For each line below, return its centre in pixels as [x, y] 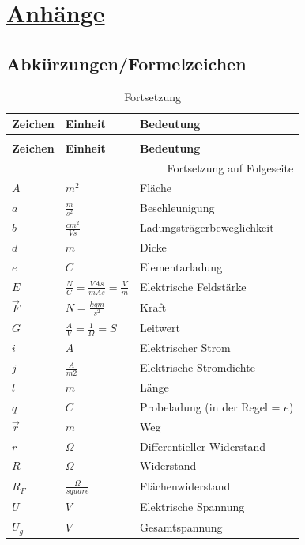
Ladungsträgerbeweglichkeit [207, 227]
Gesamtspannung [181, 526]
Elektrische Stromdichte [198, 367]
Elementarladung [181, 267]
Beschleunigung [177, 208]
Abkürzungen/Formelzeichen [126, 63]
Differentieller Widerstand [203, 446]
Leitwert [160, 328]
